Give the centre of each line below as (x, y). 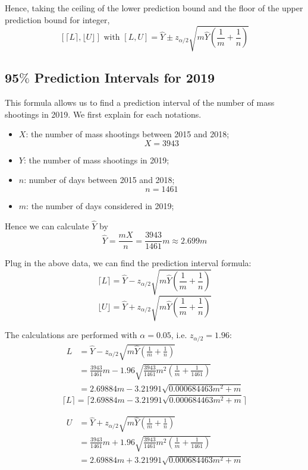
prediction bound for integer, (57, 19)
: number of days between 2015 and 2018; (99, 180)
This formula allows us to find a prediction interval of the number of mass (140, 102)
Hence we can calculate (47, 225)
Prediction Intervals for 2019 (125, 78)
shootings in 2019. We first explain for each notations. (103, 114)
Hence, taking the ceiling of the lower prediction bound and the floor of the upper (154, 8)
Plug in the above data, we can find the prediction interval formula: (128, 263)
